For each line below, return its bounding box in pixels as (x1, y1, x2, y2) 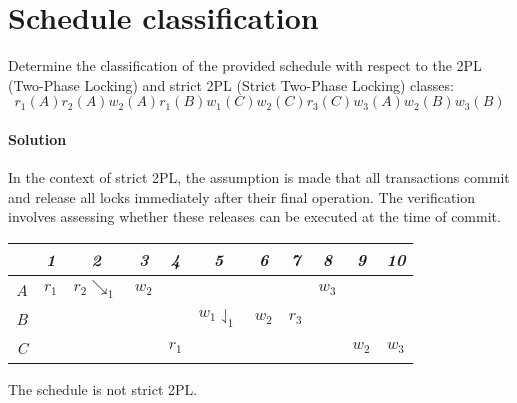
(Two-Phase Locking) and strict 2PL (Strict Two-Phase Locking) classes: (8, 74, 454, 95)
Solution (8, 128, 67, 149)
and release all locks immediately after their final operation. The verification (8, 186, 476, 207)
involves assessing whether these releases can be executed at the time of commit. (8, 206, 501, 227)
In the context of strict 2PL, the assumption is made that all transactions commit (8, 167, 510, 188)
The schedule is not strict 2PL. (8, 378, 198, 399)
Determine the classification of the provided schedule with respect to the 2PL (8, 55, 482, 76)
